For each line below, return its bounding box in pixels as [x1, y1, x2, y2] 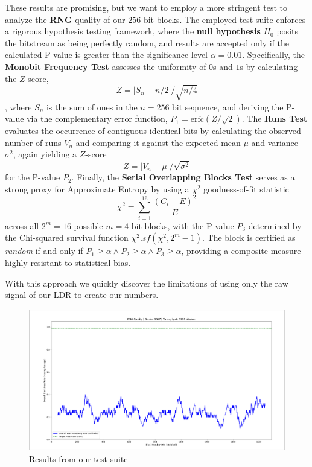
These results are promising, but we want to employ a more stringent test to [5, 1, 288, 13]
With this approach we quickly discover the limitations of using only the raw [5, 276, 288, 289]
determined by [248, 219, 302, 232]
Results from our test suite [29, 452, 128, 465]
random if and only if [5, 244, 83, 257]
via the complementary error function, [27, 112, 168, 125]
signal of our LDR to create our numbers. [5, 288, 159, 301]
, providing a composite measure [181, 244, 301, 257]
